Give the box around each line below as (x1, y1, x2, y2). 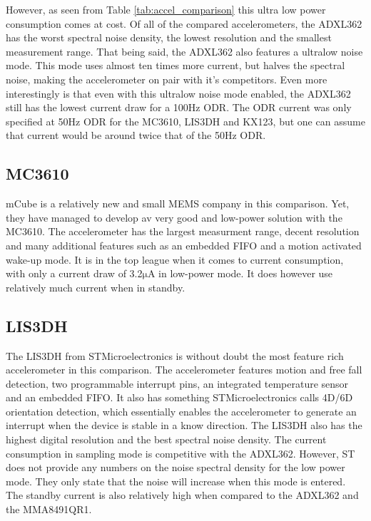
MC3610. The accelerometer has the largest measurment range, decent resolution (6, 224, 360, 239)
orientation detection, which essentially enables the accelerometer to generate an (6, 403, 357, 418)
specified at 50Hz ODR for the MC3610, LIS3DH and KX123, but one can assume (6, 113, 365, 128)
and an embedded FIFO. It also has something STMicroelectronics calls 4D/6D (6, 390, 353, 405)
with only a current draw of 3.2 (6, 266, 143, 281)
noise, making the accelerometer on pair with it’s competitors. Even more (6, 71, 327, 86)
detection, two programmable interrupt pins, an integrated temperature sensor (6, 376, 349, 391)
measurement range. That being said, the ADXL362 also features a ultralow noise (6, 43, 363, 58)
